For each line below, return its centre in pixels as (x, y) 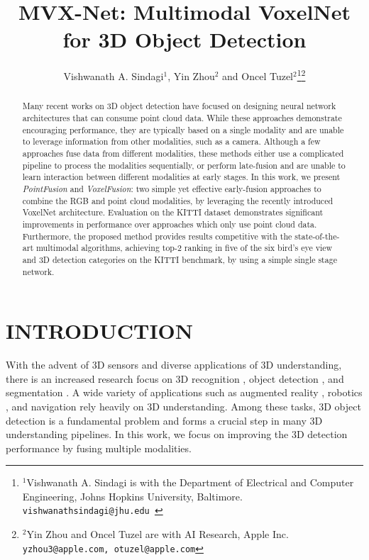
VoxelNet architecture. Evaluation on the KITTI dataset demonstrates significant (173, 212)
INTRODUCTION (100, 331)
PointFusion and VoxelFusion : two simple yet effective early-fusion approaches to (172, 188)
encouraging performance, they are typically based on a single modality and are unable (183, 129)
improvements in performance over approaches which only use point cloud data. (170, 224)
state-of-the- (317, 236)
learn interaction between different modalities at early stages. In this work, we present (181, 177)
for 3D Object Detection (184, 39)
